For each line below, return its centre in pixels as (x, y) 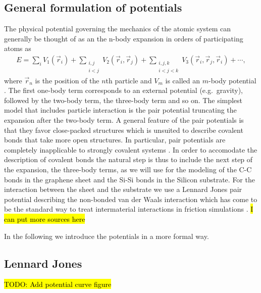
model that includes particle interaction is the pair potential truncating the (120, 110)
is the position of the (67, 80)
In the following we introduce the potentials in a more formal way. (107, 236)
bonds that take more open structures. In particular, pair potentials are (115, 140)
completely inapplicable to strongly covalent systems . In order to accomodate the (131, 149)
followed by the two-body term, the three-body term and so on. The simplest (123, 100)
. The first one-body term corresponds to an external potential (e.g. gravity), (123, 90)
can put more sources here (45, 218)
